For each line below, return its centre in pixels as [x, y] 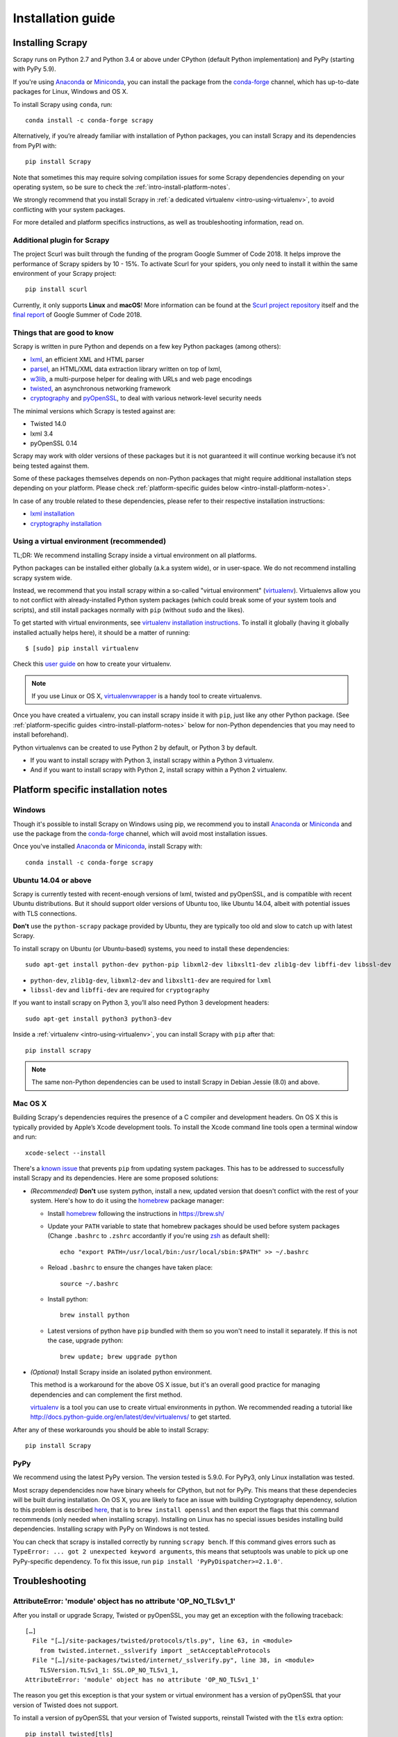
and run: [25, 1137]
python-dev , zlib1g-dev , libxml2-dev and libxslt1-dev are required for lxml [151, 980]
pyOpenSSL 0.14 [54, 443]
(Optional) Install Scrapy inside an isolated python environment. [121, 1372]
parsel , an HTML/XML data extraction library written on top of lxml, [126, 369]
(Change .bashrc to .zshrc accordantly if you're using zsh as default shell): [159, 1236]
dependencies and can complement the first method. [106, 1394]
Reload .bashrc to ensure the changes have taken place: [130, 1267]
